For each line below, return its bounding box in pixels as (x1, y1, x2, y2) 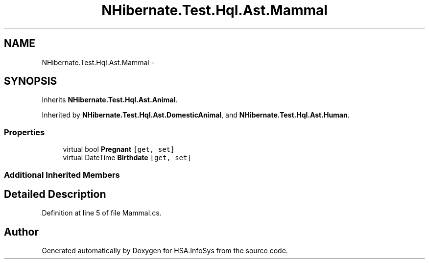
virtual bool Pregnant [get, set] (63, 145, 175, 154)
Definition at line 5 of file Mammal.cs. (42, 209, 162, 217)
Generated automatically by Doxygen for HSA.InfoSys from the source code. (42, 246, 288, 255)
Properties (4, 127, 45, 137)
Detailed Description (4, 188, 106, 200)
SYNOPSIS (4, 75, 57, 88)
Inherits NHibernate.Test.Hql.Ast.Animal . (42, 96, 178, 104)
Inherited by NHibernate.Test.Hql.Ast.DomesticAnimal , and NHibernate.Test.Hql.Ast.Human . (42, 111, 350, 120)
